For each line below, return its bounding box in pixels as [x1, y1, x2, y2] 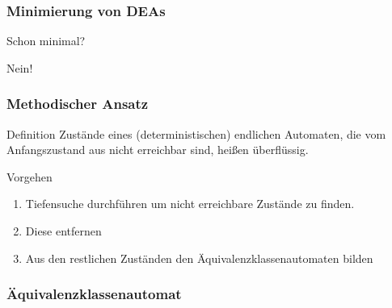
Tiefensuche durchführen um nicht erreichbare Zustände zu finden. [25, 195, 355, 212]
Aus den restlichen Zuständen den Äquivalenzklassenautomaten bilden [25, 249, 373, 266]
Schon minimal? [6, 32, 86, 49]
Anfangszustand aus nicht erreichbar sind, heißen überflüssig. [6, 141, 309, 158]
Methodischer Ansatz [6, 94, 149, 114]
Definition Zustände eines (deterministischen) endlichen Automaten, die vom [6, 125, 386, 142]
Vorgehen [6, 168, 53, 185]
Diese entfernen [25, 223, 102, 239]
